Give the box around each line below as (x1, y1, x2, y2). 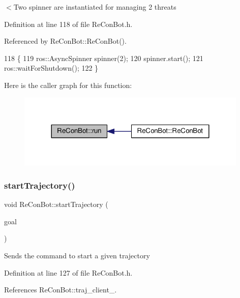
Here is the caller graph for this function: (4, 79, 132, 90)
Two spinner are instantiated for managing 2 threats (13, 2, 176, 12)
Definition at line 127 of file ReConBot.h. (4, 267, 133, 278)
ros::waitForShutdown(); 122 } (4, 63, 99, 73)
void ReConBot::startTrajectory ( (4, 199, 108, 210)
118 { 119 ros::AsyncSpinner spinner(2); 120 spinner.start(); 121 (4, 52, 203, 63)
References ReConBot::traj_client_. (4, 284, 117, 295)
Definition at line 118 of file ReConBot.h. (4, 18, 133, 29)
